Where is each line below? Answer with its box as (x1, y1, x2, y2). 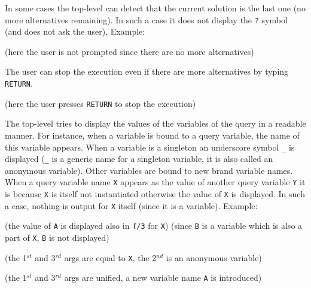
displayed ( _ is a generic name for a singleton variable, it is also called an (5, 152, 273, 165)
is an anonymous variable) (166, 251, 262, 264)
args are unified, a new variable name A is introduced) (64, 271, 262, 284)
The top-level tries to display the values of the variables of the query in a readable (5, 117, 306, 130)
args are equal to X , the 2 (64, 251, 157, 264)
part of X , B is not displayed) (5, 231, 109, 244)
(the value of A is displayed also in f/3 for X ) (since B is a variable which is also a (5, 219, 303, 232)
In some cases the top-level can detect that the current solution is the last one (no (5, 2, 306, 14)
